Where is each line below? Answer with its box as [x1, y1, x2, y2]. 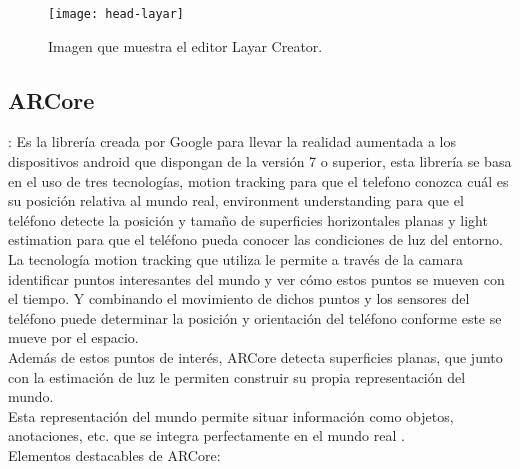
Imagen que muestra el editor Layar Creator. [48, 35, 323, 56]
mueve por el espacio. [8, 327, 139, 348]
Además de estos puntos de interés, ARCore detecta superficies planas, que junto [8, 346, 503, 367]
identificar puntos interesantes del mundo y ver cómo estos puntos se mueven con [8, 268, 505, 289]
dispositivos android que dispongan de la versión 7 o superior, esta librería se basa [8, 151, 512, 172]
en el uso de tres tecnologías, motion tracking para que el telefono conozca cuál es [8, 170, 509, 191]
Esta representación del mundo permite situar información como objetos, [8, 405, 454, 426]
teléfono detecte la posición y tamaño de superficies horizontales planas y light [8, 209, 488, 230]
